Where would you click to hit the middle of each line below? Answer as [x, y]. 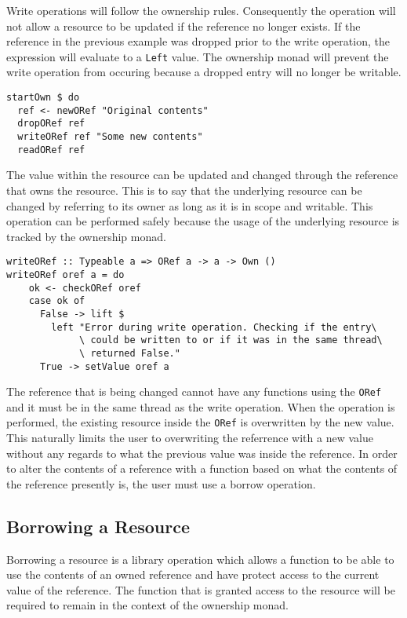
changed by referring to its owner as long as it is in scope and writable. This [190, 205]
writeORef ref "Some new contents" [110, 137]
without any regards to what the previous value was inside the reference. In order [202, 453]
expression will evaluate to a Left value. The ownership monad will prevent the [198, 56]
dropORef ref [51, 124]
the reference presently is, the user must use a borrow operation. [161, 483]
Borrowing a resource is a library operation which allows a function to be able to [200, 559]
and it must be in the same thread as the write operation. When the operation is [201, 406]
